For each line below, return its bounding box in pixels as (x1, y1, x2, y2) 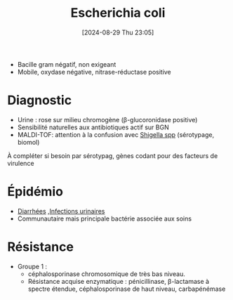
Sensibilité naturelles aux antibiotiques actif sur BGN (17, 123, 170, 131)
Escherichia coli (70, 5, 166, 21)
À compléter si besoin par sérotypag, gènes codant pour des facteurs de (7, 151, 218, 159)
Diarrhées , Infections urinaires (17, 207, 105, 215)
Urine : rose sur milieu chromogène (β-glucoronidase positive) (17, 115, 198, 124)
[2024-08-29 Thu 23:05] (81, 28, 154, 37)
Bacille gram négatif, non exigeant (17, 60, 116, 68)
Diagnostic (7, 93, 72, 108)
